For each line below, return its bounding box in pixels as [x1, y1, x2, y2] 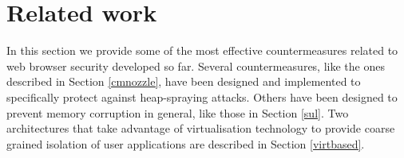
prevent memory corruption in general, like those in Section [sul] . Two [6, 104, 349, 121]
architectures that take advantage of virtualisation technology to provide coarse [6, 120, 395, 137]
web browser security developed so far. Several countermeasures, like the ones [6, 57, 385, 74]
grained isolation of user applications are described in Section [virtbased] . [6, 135, 365, 152]
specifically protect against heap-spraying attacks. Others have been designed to [6, 88, 398, 105]
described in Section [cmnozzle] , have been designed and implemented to [6, 73, 361, 90]
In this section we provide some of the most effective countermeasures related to [6, 42, 398, 59]
